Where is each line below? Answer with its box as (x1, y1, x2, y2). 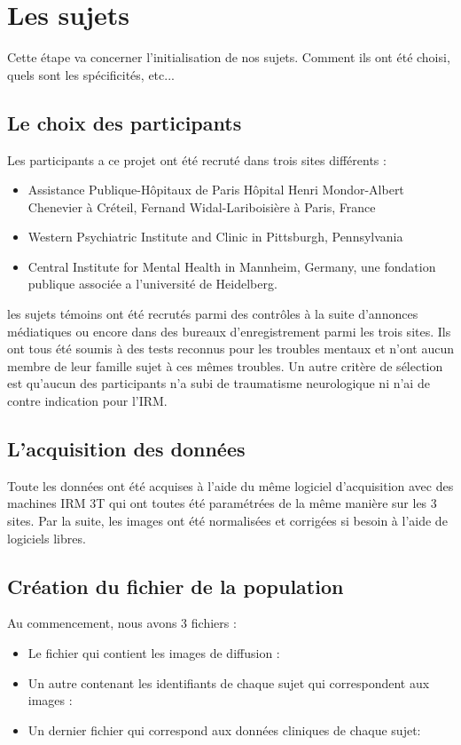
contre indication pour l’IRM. (7, 392, 168, 410)
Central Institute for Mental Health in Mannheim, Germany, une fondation (27, 257, 436, 275)
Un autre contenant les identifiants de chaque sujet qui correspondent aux (27, 673, 430, 692)
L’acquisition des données (7, 435, 246, 463)
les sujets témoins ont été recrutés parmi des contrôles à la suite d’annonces (7, 305, 418, 323)
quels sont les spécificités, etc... (7, 65, 175, 83)
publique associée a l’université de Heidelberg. (27, 274, 277, 293)
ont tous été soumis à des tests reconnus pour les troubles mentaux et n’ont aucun (7, 339, 454, 358)
